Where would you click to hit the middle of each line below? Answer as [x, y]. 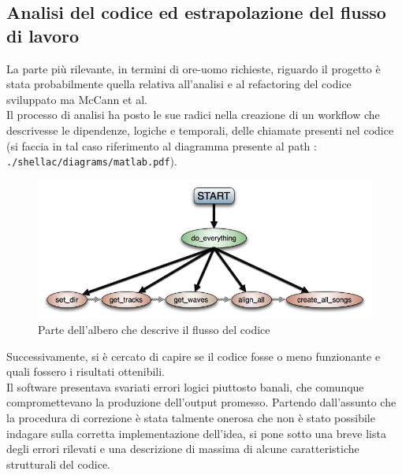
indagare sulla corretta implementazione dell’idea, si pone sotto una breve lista [196, 433]
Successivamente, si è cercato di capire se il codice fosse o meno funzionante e [194, 356]
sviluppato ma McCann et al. [77, 99]
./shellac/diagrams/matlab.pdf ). [92, 161]
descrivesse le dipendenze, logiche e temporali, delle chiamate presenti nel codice [200, 130]
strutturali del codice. [59, 464]
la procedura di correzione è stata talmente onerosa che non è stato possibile [191, 417]
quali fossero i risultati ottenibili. [86, 371]
